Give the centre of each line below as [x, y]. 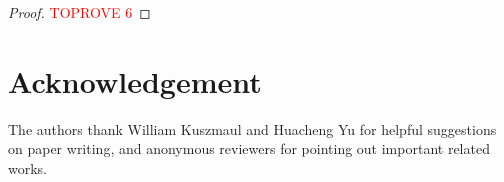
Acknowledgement [135, 80]
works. [28, 167]
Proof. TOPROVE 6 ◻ [79, 12]
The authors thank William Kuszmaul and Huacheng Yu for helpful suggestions [252, 128]
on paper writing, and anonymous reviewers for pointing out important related [249, 148]
